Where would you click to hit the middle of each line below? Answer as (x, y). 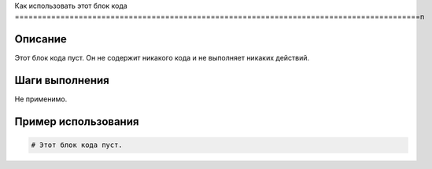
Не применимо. (41, 99)
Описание (41, 39)
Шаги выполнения (62, 81)
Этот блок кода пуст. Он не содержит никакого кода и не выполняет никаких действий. (162, 58)
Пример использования (77, 122)
